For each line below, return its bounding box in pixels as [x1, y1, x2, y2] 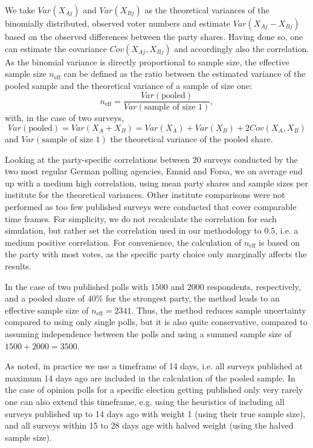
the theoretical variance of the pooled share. [110, 133, 273, 145]
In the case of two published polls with [5, 280, 149, 292]
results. [5, 259, 31, 272]
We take [5, 4, 35, 16]
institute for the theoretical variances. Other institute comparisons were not [5, 188, 285, 201]
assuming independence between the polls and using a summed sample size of [5, 327, 292, 340]
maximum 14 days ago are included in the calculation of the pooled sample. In [5, 371, 295, 384]
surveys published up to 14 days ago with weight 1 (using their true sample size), [5, 407, 306, 420]
